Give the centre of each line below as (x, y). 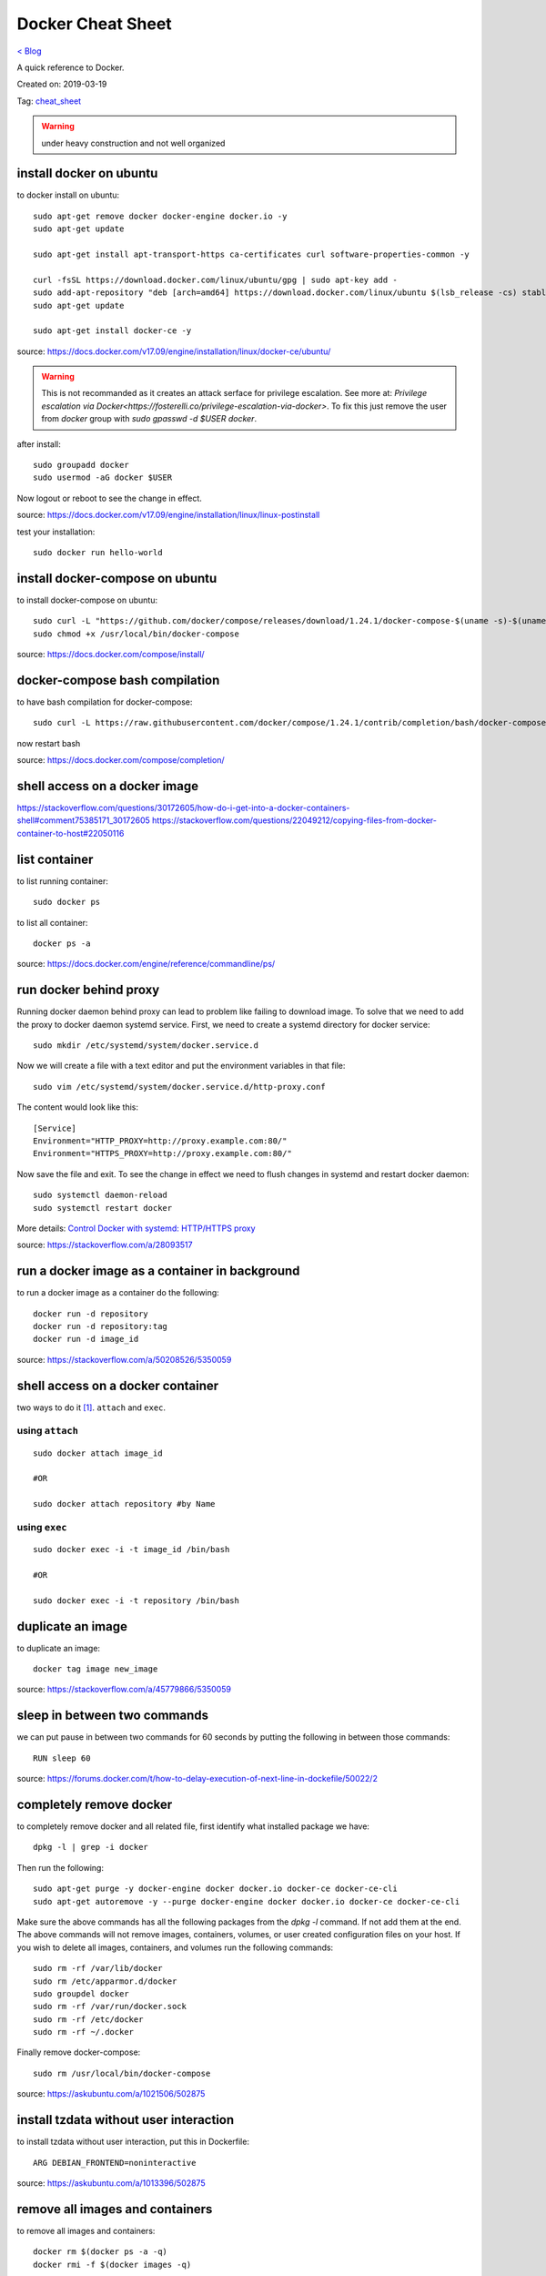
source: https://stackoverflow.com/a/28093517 (105, 1245)
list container (55, 859)
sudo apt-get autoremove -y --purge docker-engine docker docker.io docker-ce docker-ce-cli (247, 1901)
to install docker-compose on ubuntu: (87, 600)
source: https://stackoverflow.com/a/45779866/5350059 (124, 1690)
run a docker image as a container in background (158, 1271)
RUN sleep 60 (62, 1758)
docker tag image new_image (96, 1669)
